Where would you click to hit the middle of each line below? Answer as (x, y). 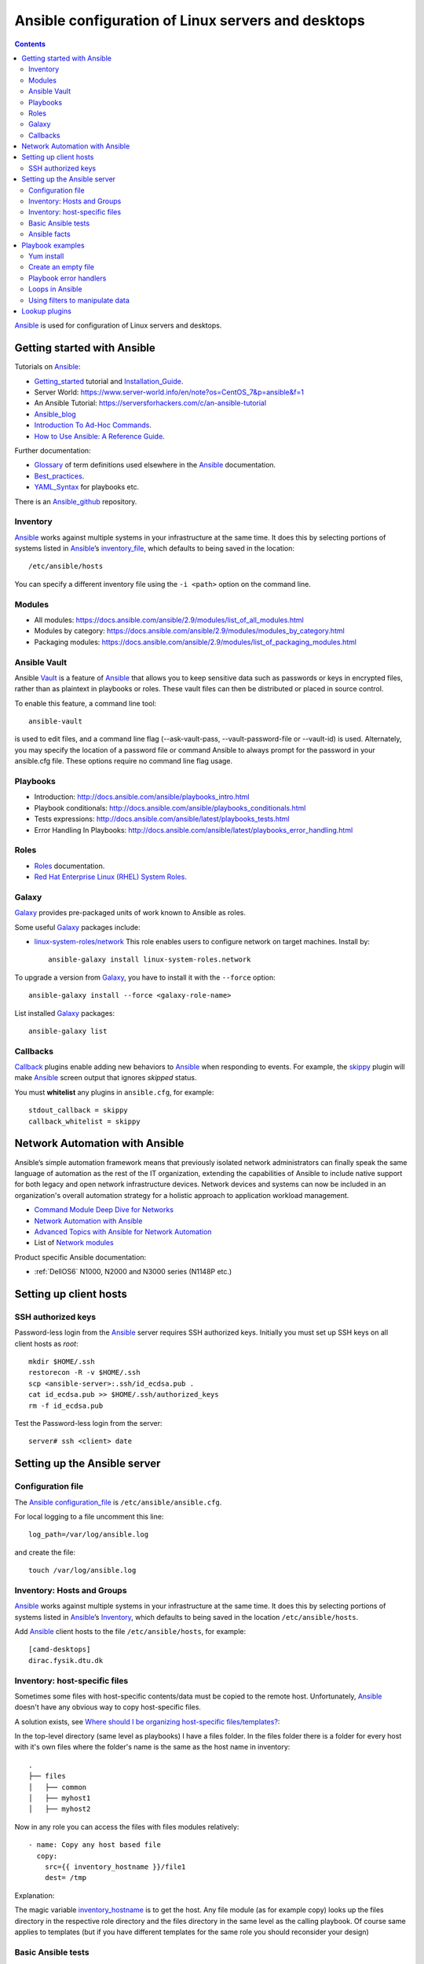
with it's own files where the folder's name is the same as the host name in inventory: (152, 1747)
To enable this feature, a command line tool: (86, 703)
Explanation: (35, 1895)
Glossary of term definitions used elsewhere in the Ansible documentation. (155, 465)
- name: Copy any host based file (95, 1845)
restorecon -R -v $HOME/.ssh (84, 1372)
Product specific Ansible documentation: (80, 1257)
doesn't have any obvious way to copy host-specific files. (108, 1707)
